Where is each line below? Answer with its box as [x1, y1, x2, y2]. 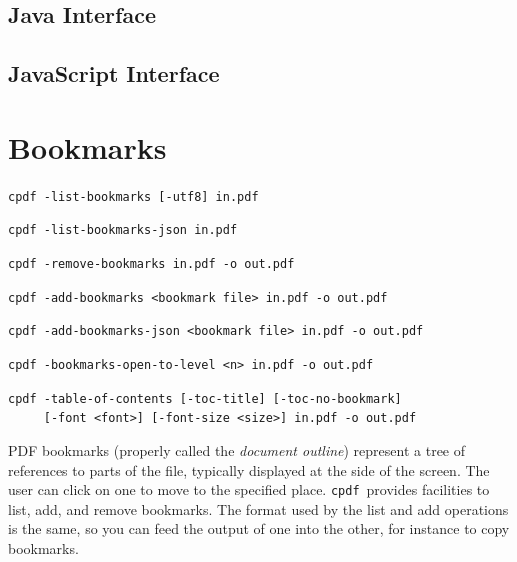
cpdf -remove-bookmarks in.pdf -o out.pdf [8, 257, 295, 271]
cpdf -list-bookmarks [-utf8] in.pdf [8, 189, 259, 204]
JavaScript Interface [8, 58, 220, 89]
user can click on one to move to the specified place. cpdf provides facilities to [8, 479, 490, 500]
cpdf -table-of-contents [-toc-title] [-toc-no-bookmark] [8, 391, 402, 406]
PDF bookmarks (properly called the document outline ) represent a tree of [8, 439, 466, 460]
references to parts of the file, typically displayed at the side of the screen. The [8, 459, 490, 480]
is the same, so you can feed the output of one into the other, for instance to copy [8, 518, 510, 539]
